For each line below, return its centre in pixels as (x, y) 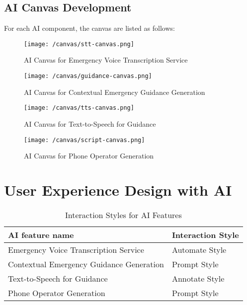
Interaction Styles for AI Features (123, 215)
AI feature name (41, 234)
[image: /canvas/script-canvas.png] (84, 140)
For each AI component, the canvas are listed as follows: (89, 28)
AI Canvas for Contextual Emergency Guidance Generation (115, 92)
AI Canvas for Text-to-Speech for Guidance (90, 123)
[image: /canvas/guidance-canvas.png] (88, 76)
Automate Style (199, 249)
